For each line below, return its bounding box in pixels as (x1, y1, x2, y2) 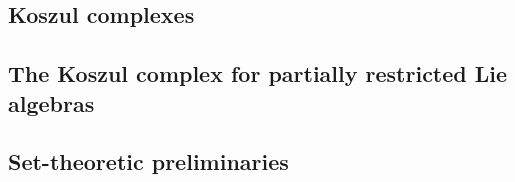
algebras (8, 87, 95, 118)
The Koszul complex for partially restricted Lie (8, 58, 508, 89)
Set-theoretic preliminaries (8, 146, 289, 177)
